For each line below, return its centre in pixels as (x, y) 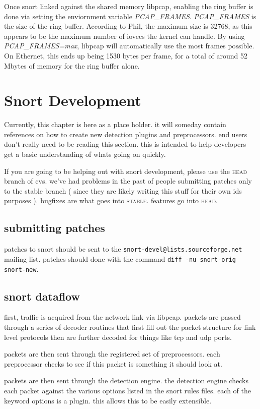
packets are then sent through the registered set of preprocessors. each (112, 354)
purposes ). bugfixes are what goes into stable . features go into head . (111, 200)
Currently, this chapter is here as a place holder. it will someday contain (115, 124)
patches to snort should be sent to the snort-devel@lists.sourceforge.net (123, 249)
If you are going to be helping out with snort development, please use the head (126, 171)
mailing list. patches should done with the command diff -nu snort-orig (120, 258)
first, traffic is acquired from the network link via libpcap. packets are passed (122, 317)
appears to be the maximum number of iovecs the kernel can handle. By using (124, 36)
